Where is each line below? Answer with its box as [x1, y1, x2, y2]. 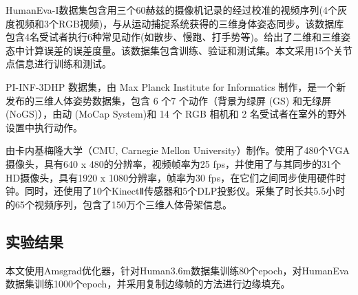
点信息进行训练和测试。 [6, 56, 112, 71]
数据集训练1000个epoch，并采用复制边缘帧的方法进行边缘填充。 [6, 276, 291, 291]
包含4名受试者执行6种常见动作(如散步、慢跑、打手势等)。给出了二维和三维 [6, 30, 341, 44]
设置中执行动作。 [6, 120, 83, 134]
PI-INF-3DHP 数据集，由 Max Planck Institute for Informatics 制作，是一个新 [6, 79, 346, 94]
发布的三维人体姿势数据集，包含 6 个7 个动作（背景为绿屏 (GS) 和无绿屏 [6, 93, 331, 107]
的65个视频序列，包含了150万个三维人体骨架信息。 [6, 197, 232, 211]
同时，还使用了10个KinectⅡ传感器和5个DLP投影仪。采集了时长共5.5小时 [24, 184, 346, 198]
